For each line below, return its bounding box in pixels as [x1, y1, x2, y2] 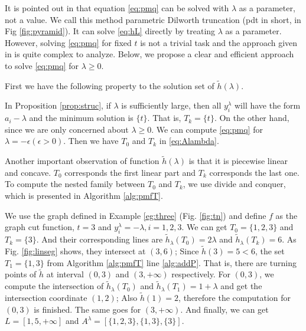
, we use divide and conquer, [183, 178, 286, 190]
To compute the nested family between [5, 178, 145, 190]
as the [275, 209, 298, 221]
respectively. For [171, 268, 230, 280]
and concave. [5, 166, 51, 178]
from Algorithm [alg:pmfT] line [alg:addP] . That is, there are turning [47, 256, 297, 268]
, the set [255, 244, 285, 257]
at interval [46, 268, 84, 280]
